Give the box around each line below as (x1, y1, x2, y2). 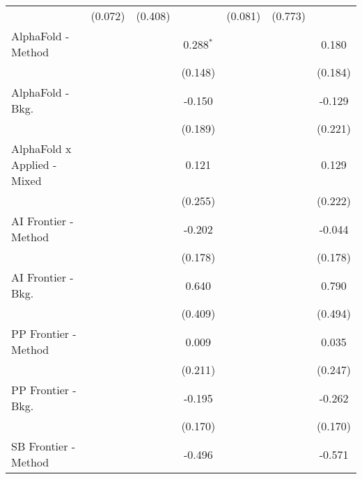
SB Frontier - (11, 438, 76, 454)
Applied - (11, 156, 57, 172)
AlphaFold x (11, 140, 72, 156)
